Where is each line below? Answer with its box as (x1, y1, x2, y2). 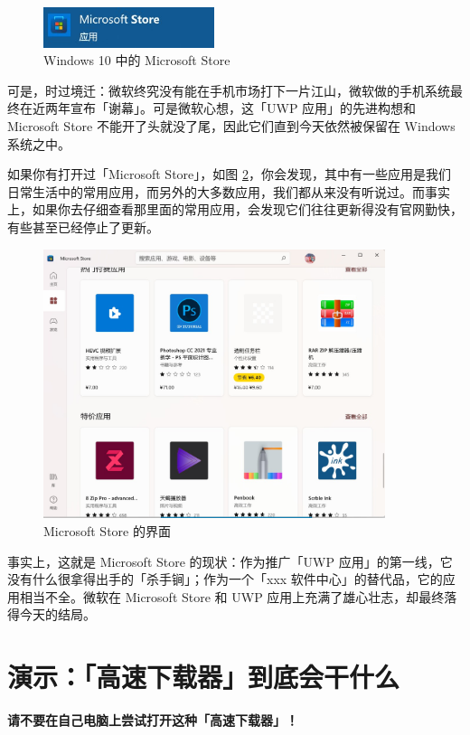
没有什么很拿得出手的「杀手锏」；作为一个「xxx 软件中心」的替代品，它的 (7, 570, 443, 589)
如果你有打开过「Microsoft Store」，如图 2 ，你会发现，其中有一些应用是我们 (7, 165, 451, 184)
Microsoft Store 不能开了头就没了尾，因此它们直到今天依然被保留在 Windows (7, 116, 456, 135)
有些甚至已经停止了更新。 (7, 217, 159, 236)
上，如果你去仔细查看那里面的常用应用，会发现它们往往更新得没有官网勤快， (7, 200, 463, 219)
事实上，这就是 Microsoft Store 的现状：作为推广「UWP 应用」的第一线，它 (7, 551, 453, 570)
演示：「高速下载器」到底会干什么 (7, 658, 400, 695)
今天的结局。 (19, 605, 96, 624)
